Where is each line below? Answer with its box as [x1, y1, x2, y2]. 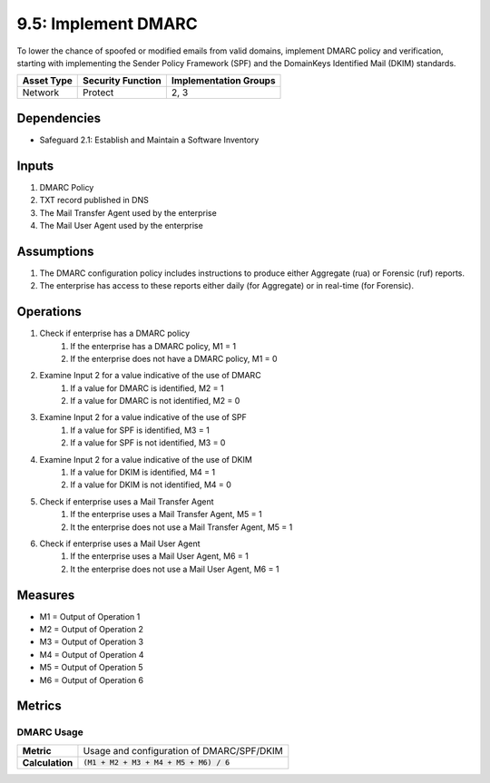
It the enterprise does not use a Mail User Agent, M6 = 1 [70, 563, 279, 574]
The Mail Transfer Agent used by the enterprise [39, 207, 217, 218]
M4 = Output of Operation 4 [39, 649, 144, 660]
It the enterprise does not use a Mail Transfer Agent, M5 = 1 [70, 522, 293, 533]
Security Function [83, 74, 162, 87]
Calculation [22, 756, 73, 768]
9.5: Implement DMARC [16, 14, 199, 34]
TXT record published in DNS [39, 195, 149, 206]
